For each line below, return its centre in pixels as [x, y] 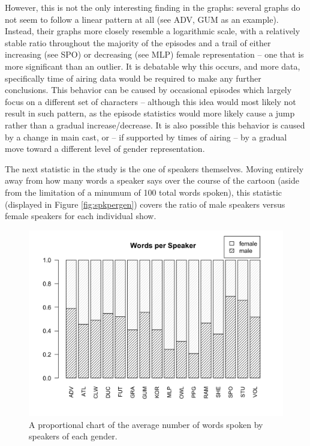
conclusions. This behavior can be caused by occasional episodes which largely [148, 90]
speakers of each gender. [73, 436]
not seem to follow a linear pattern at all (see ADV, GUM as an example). [142, 19]
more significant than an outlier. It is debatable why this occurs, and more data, [153, 66]
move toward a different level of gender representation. [105, 149]
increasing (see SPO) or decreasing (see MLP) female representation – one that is [154, 54]
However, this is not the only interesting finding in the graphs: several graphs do [153, 7]
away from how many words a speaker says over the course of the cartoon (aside [152, 180]
